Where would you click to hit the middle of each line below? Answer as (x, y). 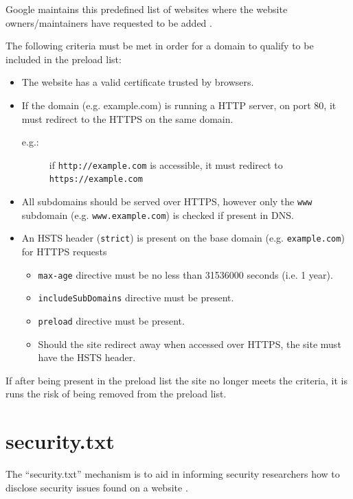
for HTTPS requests (64, 252)
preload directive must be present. (111, 320)
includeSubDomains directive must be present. (136, 298)
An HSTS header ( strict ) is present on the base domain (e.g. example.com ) (183, 238)
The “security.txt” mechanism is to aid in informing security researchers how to (173, 474)
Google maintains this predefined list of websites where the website (147, 9)
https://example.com (96, 179)
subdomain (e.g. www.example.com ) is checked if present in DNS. (158, 214)
